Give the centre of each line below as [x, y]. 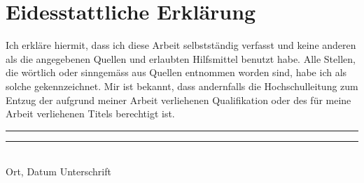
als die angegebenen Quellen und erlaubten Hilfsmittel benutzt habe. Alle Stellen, [181, 58]
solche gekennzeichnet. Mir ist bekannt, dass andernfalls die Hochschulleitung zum [182, 86]
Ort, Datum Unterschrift [58, 171]
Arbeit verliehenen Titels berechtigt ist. [90, 114]
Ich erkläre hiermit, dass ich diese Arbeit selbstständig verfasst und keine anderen [181, 45]
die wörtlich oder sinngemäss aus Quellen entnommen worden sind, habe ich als [176, 72]
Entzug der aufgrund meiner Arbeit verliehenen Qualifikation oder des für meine [178, 100]
